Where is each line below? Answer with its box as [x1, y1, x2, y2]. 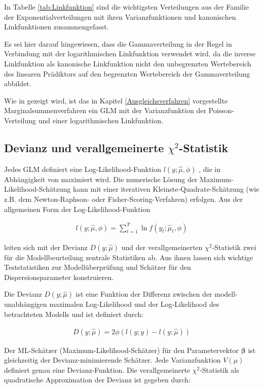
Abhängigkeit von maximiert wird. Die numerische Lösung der [4, 173, 198, 184]
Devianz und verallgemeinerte [4, 139, 164, 155]
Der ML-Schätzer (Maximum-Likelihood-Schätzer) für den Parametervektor [4, 344, 239, 355]
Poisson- [208, 105, 235, 116]
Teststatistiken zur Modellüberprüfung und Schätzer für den [4, 262, 191, 272]
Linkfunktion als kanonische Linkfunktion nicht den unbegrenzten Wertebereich [4, 58, 251, 68]
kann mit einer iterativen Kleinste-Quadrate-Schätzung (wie [72, 184, 259, 194]
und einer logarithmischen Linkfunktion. [38, 115, 163, 125]
